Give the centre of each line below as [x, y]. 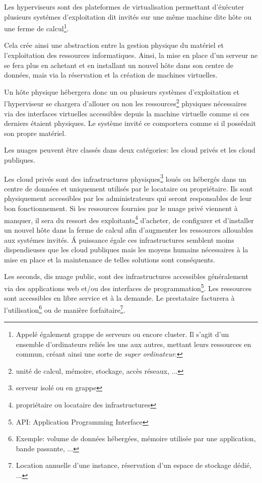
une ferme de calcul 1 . [37, 27]
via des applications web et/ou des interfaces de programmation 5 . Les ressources [128, 287]
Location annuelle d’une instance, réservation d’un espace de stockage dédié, [134, 465]
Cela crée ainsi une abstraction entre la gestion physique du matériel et [114, 45]
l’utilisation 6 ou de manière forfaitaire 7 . [65, 309]
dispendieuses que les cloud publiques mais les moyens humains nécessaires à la [126, 250]
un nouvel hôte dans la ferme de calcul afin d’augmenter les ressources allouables [129, 229]
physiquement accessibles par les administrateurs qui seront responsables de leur [128, 198]
